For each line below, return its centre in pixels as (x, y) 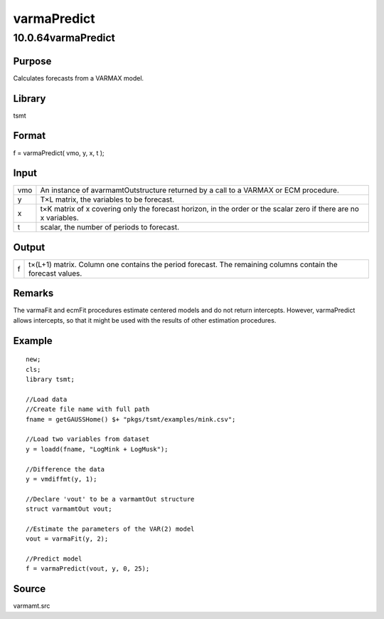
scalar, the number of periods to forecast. (110, 227)
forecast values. (55, 273)
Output (29, 247)
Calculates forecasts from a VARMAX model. (79, 78)
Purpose (32, 61)
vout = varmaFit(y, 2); (67, 539)
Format (30, 136)
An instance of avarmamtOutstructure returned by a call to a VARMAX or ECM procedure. (190, 190)
